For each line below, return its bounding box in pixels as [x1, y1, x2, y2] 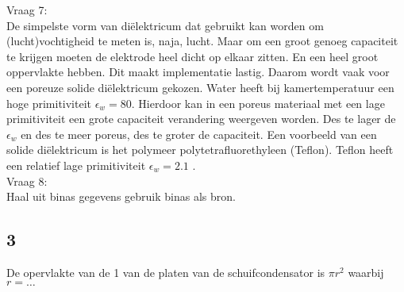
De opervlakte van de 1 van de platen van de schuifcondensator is [6, 263, 325, 280]
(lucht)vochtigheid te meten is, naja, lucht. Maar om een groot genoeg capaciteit [6, 33, 398, 49]
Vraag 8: [6, 172, 48, 189]
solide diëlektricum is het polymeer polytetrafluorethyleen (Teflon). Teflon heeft [6, 141, 394, 158]
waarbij [348, 263, 384, 280]
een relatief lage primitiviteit [6, 156, 146, 173]
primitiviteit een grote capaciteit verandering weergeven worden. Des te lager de [6, 110, 396, 127]
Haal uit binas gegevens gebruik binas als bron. [6, 188, 236, 205]
